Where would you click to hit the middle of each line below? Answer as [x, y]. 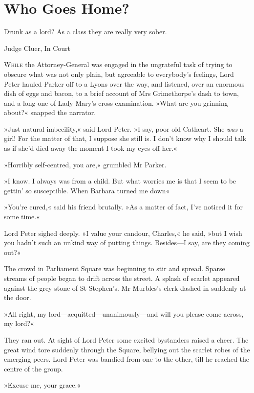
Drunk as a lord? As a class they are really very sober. [85, 32]
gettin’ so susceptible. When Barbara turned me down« [87, 190]
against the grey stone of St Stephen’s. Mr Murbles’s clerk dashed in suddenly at [125, 288]
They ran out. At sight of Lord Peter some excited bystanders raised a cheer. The [126, 339]
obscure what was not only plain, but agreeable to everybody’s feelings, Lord [119, 74]
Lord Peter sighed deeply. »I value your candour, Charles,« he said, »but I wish [123, 233]
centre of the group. [33, 368]
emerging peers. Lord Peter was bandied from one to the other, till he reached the [127, 359]
